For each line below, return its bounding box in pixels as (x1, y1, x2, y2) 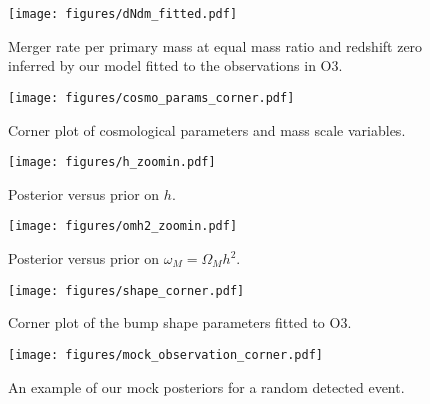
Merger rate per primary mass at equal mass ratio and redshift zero (8, 35, 423, 56)
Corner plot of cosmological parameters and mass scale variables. (8, 119, 406, 140)
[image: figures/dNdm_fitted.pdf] (8, 7, 238, 21)
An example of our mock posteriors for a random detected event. (8, 376, 405, 397)
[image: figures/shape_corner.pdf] (8, 283, 245, 298)
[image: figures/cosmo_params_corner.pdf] (8, 90, 295, 105)
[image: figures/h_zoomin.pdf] (8, 155, 216, 170)
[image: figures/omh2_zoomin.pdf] (8, 219, 238, 234)
